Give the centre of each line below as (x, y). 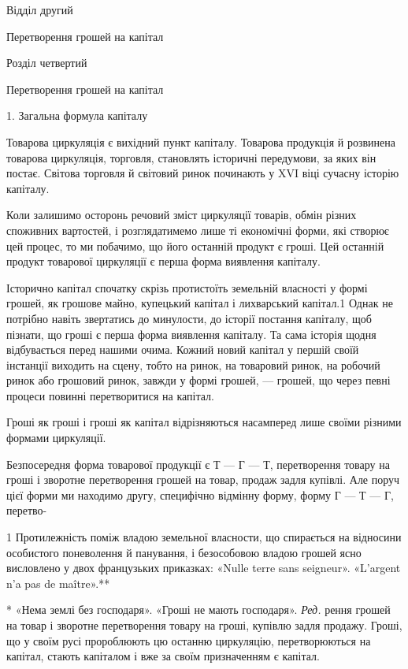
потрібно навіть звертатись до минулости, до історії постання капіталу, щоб (189, 318)
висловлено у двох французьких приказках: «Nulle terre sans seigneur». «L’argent (204, 568)
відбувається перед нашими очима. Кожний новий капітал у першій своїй (183, 349)
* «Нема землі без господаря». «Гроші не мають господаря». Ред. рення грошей (198, 610)
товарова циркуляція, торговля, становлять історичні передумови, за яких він (191, 157)
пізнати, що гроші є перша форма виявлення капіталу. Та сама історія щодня (191, 334)
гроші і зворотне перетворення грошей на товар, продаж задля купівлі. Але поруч (203, 479)
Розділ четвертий (47, 63)
